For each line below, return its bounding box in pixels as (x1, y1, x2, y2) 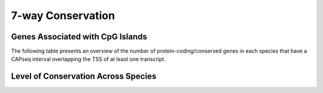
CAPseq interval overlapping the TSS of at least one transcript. (11, 55, 166, 63)
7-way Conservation (11, 9, 115, 22)
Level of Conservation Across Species (11, 72, 157, 82)
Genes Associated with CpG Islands (11, 32, 148, 42)
